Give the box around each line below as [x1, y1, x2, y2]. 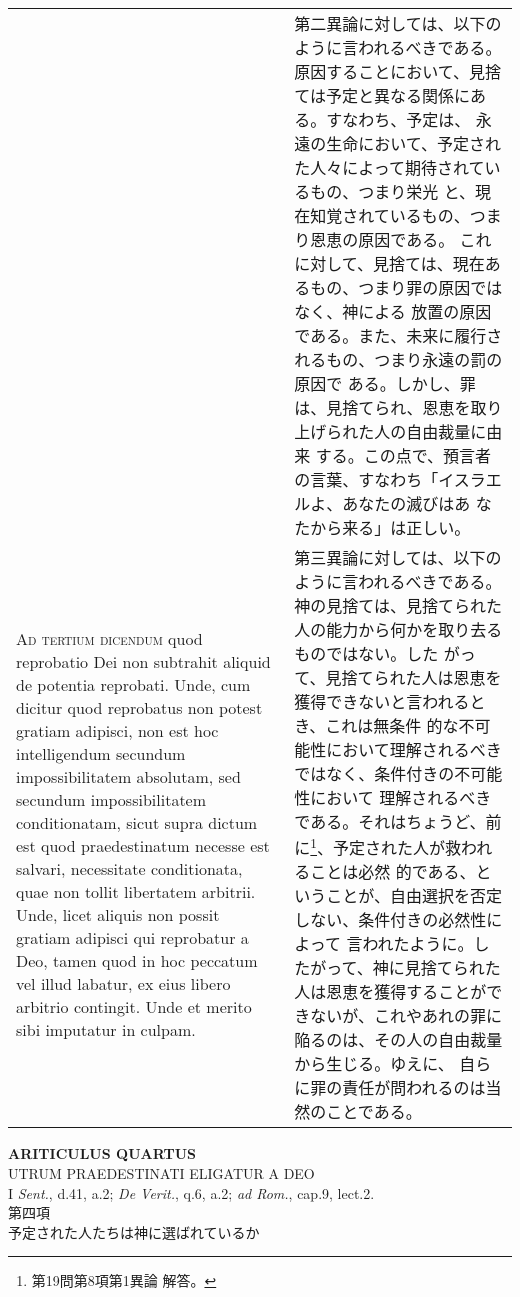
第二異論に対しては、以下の [294, 12, 502, 35]
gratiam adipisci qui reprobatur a [16, 926, 249, 950]
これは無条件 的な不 [325, 714, 475, 737]
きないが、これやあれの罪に [294, 1004, 503, 1028]
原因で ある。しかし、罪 [294, 372, 476, 395]
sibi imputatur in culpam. [16, 1018, 196, 1042]
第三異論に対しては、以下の [294, 546, 502, 569]
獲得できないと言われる [294, 690, 470, 713]
